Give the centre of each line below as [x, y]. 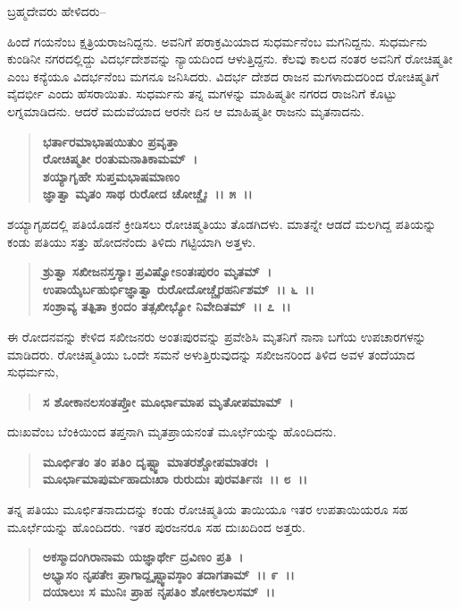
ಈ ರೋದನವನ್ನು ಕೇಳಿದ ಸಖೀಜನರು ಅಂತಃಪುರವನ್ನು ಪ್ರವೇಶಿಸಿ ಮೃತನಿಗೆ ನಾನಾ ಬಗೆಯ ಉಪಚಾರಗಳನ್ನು [217, 336]
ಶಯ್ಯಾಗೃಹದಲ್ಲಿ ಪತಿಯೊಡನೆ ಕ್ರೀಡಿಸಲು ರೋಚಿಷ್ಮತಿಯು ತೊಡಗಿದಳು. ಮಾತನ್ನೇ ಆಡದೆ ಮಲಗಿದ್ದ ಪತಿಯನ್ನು [222, 223]
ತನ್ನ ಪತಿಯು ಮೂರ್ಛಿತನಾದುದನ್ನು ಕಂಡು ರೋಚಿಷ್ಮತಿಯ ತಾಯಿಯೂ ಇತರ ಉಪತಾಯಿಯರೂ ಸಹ [208, 509]
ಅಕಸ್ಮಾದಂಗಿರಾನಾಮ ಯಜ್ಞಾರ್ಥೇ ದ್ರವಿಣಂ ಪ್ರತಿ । [143, 557]
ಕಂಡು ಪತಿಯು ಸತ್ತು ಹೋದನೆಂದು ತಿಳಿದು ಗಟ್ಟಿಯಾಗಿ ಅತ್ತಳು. [132, 241]
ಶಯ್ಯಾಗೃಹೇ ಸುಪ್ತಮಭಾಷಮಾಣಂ [111, 176]
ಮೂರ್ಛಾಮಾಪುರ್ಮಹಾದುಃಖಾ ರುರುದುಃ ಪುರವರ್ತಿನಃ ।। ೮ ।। [175, 479]
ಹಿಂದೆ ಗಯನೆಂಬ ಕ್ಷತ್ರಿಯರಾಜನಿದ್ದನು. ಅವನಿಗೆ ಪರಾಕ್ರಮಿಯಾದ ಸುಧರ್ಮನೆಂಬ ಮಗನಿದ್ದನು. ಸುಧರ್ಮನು [217, 41]
